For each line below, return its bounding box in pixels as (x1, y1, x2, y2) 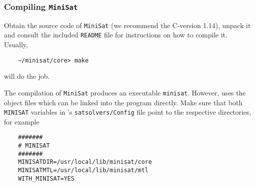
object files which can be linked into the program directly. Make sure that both (4, 97, 243, 107)
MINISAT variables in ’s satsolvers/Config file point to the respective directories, (4, 107, 252, 117)
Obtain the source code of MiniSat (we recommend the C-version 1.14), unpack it (4, 20, 251, 30)
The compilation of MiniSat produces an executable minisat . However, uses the (4, 87, 246, 97)
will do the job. (4, 71, 50, 81)
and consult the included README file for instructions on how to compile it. (4, 30, 227, 40)
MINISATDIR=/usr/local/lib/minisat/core (18, 158, 152, 166)
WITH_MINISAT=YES (18, 175, 75, 182)
